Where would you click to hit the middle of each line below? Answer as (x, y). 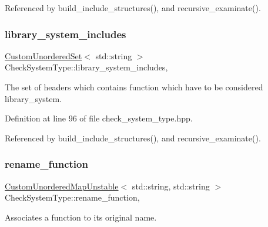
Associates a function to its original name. (81, 217)
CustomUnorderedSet (43, 55)
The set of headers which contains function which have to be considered (134, 87)
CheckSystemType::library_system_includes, (86, 67)
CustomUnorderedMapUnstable (62, 186)
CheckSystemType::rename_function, (72, 197)
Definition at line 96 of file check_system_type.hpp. (99, 118)
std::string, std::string (171, 186)
